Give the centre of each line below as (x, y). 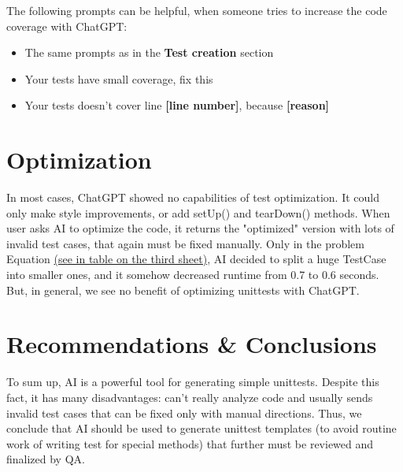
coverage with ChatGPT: (67, 26)
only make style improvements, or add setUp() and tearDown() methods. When (198, 212)
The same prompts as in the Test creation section (149, 52)
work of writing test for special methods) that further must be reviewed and (190, 443)
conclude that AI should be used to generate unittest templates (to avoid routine (201, 428)
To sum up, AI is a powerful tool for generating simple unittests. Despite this (193, 382)
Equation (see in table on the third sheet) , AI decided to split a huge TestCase (196, 259)
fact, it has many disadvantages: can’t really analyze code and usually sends (190, 397)
